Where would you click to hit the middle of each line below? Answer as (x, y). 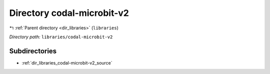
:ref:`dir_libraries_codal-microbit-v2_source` (67, 63)
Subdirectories (33, 51)
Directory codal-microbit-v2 (69, 13)
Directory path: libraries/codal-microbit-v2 (61, 37)
